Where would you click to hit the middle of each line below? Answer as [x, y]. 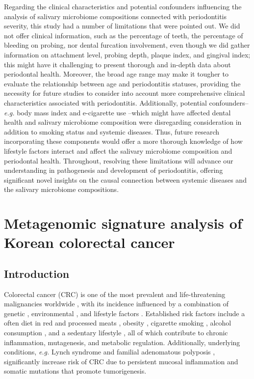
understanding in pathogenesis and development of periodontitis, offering [114, 170]
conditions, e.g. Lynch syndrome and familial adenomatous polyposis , [110, 352]
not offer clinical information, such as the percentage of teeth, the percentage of [124, 35]
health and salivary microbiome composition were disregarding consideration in [123, 122]
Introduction [37, 273]
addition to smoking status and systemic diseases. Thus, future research [112, 131]
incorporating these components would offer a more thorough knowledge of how [123, 141]
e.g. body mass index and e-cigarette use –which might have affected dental [117, 112]
